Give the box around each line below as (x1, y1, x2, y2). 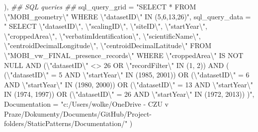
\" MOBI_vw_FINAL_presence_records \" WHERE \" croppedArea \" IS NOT (4, 50, 244, 60)
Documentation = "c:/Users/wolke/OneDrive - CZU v (4, 98, 169, 109)
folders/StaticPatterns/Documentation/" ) (4, 118, 133, 129)
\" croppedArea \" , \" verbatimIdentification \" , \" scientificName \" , (4, 30, 201, 41)
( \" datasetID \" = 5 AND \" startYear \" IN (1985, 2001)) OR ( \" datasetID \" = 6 (4, 69, 250, 80)
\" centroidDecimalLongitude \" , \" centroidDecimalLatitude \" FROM (4, 40, 212, 51)
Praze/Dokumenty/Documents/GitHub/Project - (4, 108, 152, 119)
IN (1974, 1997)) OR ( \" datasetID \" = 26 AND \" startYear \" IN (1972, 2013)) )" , (4, 89, 255, 99)
